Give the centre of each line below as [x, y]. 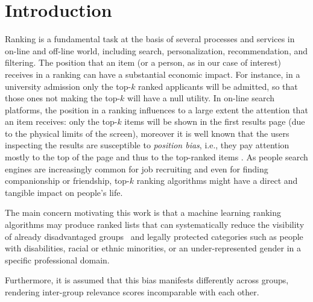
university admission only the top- [68, 86]
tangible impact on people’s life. [64, 192]
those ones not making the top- [63, 98]
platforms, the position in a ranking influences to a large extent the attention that [156, 109]
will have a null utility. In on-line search [201, 98]
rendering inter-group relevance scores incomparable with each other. [132, 292]
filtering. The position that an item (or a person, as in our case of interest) [143, 62]
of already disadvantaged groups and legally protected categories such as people [154, 236]
